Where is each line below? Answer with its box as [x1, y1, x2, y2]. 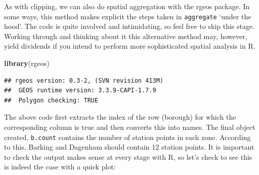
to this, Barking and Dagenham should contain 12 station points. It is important [4, 142, 254, 152]
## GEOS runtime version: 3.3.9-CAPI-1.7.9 [4, 87, 156, 94]
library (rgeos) [4, 58, 50, 68]
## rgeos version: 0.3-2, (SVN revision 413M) [4, 77, 163, 84]
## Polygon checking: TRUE [4, 96, 99, 104]
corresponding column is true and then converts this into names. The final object [4, 122, 255, 132]
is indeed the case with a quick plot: [4, 161, 116, 172]
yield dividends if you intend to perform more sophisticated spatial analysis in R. [4, 41, 255, 51]
